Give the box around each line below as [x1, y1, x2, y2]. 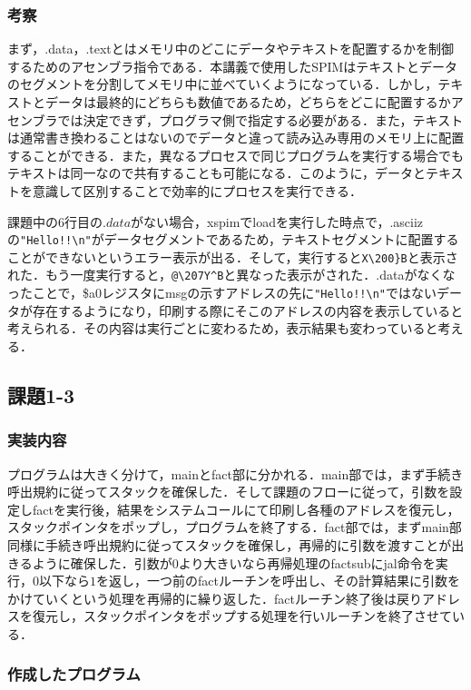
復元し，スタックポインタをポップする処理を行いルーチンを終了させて [32, 606, 452, 626]
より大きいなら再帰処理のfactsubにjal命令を [178, 553, 436, 572]
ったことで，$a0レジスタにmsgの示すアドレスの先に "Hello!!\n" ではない [7, 283, 437, 302]
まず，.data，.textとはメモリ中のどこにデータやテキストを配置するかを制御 [7, 39, 454, 58]
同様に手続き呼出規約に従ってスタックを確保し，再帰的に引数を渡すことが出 [7, 535, 465, 554]
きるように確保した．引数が [7, 553, 172, 572]
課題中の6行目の [7, 212, 103, 231]
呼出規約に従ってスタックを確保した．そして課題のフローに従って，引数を [7, 482, 450, 501]
